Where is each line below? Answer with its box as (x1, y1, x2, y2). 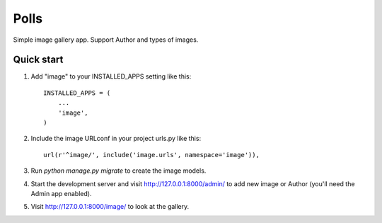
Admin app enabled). (30, 189, 92, 198)
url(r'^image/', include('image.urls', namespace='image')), (43, 151, 260, 159)
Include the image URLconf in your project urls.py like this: (30, 135, 202, 143)
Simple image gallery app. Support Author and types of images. (13, 35, 199, 44)
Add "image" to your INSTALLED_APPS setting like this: (30, 72, 192, 81)
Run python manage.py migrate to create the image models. (30, 166, 207, 175)
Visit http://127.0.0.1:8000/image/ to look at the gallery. (30, 202, 190, 211)
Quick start (13, 54, 64, 66)
